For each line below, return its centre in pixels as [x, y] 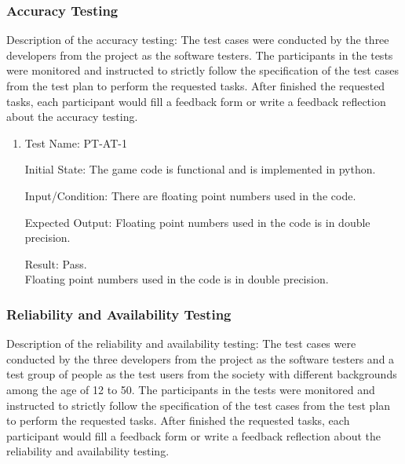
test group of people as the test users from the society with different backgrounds [202, 374]
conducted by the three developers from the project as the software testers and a [201, 358]
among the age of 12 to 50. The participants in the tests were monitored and [191, 389]
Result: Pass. [56, 263]
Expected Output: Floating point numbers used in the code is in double [197, 222]
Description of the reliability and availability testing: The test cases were [181, 343]
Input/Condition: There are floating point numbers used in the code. [190, 195]
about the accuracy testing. [72, 117]
